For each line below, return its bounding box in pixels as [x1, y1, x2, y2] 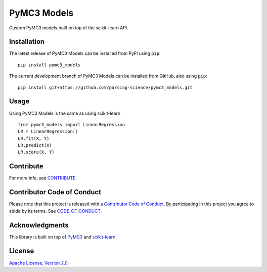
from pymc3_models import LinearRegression [18, 122, 125, 127]
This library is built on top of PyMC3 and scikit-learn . [9, 234, 117, 240]
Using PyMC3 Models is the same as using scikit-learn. [9, 110, 122, 116]
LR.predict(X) [18, 142, 52, 148]
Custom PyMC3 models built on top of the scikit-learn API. [9, 25, 129, 31]
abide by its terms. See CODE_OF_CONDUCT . [9, 208, 102, 214]
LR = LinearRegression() [18, 129, 78, 135]
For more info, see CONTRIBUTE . [9, 175, 77, 181]
